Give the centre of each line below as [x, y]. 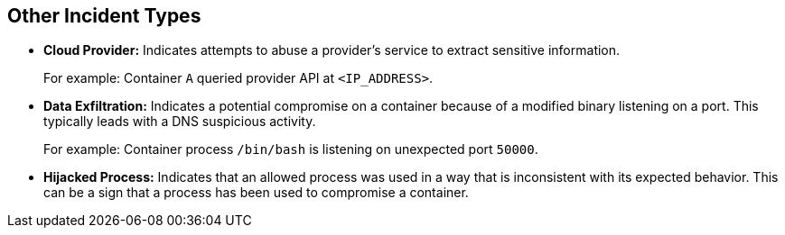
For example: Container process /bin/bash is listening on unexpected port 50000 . [291, 149]
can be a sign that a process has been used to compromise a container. [256, 193]
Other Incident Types [104, 16]
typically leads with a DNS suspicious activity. [180, 122]
